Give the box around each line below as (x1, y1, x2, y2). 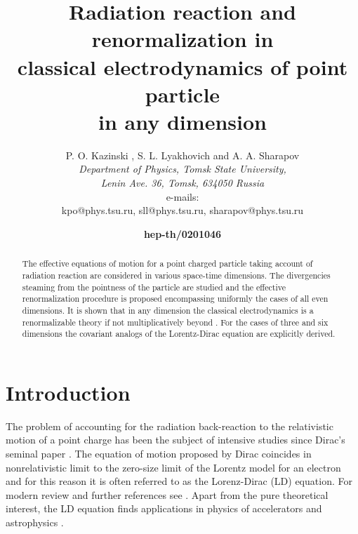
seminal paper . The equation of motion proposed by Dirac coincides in (6, 446, 312, 460)
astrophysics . (6, 514, 64, 529)
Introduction (6, 378, 131, 406)
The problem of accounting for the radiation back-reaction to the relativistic (6, 418, 333, 433)
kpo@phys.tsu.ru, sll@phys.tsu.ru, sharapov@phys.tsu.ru (61, 203, 304, 218)
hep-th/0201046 (143, 226, 222, 241)
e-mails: (166, 189, 199, 203)
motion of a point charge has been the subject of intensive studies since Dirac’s (6, 432, 345, 447)
